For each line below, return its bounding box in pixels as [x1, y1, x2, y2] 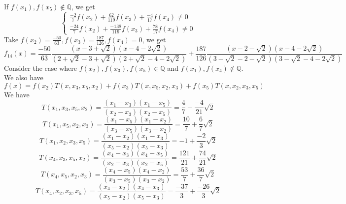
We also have [4, 72, 43, 83]
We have [4, 89, 30, 99]
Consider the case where [4, 62, 77, 73]
